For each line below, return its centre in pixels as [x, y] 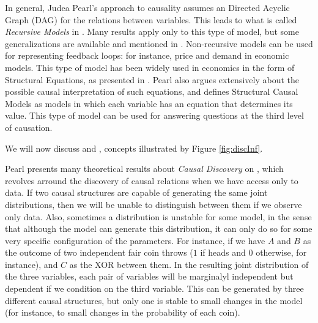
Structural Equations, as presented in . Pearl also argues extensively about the [152, 79]
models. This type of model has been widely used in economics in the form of [150, 67]
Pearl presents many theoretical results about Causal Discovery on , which [144, 169]
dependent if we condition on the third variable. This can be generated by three [154, 288]
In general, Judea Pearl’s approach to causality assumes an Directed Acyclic [147, 7]
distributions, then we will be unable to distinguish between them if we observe [153, 204]
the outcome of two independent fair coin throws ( [99, 252]
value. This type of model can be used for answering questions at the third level [154, 115]
